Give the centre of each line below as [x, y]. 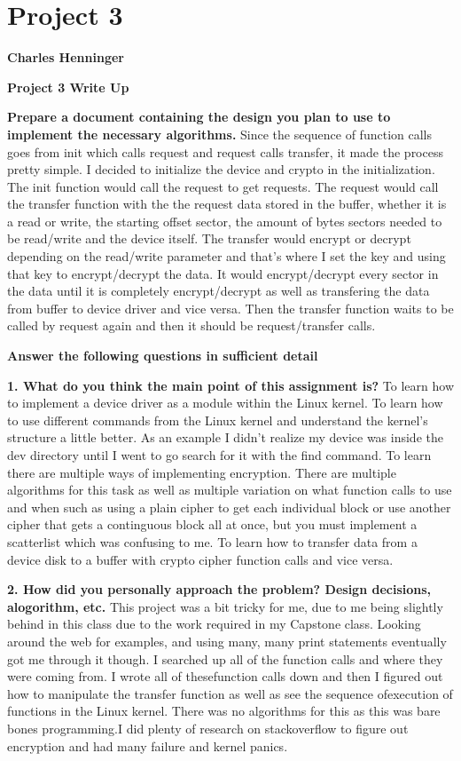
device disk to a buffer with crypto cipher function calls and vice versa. [200, 559]
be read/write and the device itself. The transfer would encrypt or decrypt [209, 238]
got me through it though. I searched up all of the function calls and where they [225, 658]
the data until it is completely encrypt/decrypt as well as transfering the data [219, 291]
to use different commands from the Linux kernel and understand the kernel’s [218, 420]
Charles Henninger [66, 57]
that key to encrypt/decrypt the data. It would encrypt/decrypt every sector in [223, 273]
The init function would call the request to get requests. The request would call [223, 186]
